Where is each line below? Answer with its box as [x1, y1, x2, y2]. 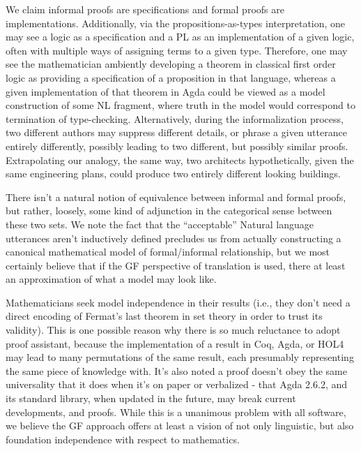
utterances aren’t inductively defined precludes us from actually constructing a [6, 230, 341, 245]
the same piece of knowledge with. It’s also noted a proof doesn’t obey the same [6, 363, 347, 378]
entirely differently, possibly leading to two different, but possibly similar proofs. [6, 138, 348, 153]
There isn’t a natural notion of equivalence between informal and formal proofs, [6, 189, 346, 204]
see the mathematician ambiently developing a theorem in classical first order [6, 57, 336, 71]
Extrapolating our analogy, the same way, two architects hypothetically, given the [6, 152, 354, 167]
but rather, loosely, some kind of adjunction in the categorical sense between [6, 203, 332, 218]
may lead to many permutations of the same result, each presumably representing [6, 350, 354, 364]
